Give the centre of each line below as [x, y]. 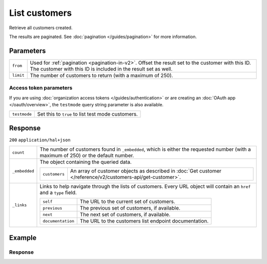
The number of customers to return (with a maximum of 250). [101, 75]
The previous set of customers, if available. [130, 208]
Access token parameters [41, 88]
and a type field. [58, 193]
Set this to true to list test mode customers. [88, 114]
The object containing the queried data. [86, 162]
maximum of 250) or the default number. [87, 156]
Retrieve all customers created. [41, 28]
